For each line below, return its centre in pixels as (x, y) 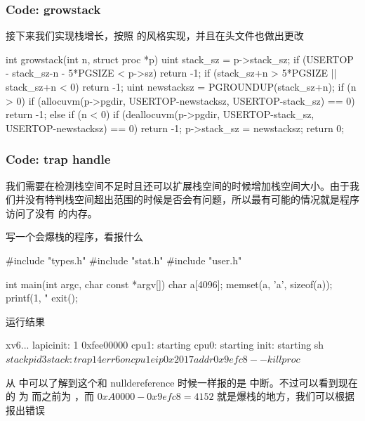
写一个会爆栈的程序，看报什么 (74, 237)
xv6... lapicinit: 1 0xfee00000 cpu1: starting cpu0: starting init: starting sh (165, 345)
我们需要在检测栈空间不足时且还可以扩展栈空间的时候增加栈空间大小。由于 (178, 185)
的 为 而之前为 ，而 (50, 396)
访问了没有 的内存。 (52, 213)
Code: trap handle (58, 159)
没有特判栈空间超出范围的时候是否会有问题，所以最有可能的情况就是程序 (192, 199)
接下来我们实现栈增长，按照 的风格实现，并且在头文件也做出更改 (155, 35)
